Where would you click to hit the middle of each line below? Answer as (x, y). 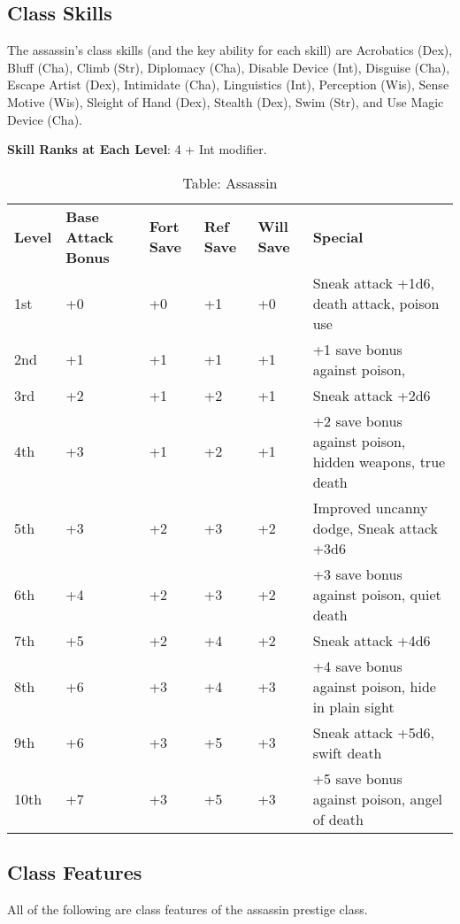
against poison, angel (378, 798)
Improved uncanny (370, 507)
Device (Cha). (45, 119)
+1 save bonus (357, 349)
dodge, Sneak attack (375, 527)
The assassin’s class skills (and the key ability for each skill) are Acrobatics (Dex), (230, 50)
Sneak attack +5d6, (373, 732)
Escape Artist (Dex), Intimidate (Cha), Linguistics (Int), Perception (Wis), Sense (228, 85)
